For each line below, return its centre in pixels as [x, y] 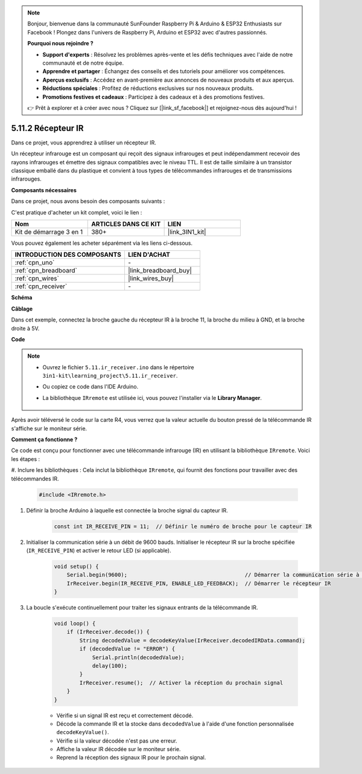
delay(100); [110, 666]
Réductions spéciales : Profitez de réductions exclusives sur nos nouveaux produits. [148, 88]
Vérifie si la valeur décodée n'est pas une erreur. [117, 741]
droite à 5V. [25, 328]
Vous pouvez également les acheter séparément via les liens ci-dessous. [102, 243]
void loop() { [75, 624]
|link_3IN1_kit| [187, 231]
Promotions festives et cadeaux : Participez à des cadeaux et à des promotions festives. [154, 97]
